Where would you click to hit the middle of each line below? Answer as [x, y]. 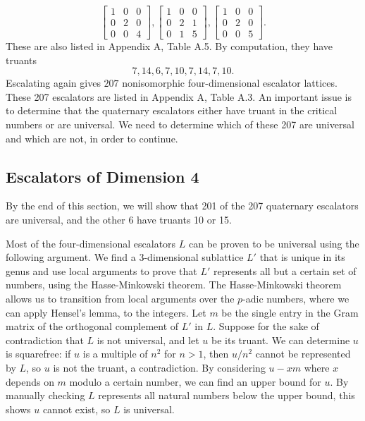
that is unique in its [302, 257]
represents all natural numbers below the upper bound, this [227, 395]
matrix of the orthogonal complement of [92, 326]
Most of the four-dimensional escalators [91, 243]
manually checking [45, 395]
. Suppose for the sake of [266, 326]
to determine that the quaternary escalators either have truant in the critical [172, 110]
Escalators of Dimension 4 [103, 176]
